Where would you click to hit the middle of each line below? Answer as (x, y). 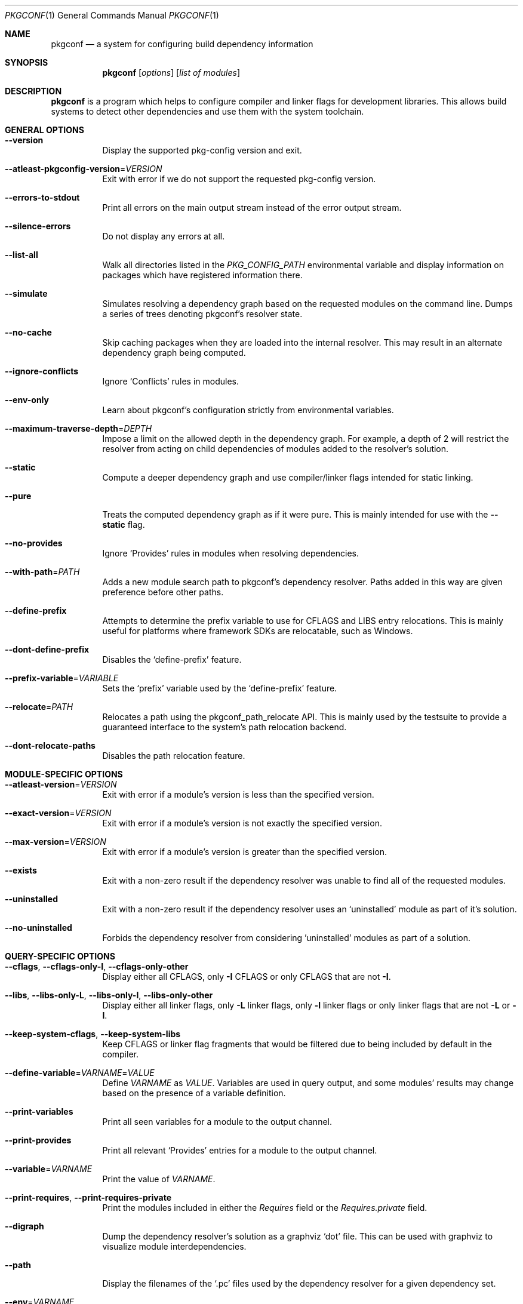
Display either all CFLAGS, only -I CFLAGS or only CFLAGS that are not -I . (247, 977)
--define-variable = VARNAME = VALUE (80, 1073)
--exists (21, 870)
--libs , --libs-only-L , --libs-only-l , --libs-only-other (109, 995)
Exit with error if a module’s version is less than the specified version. (238, 794)
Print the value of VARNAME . (159, 1179)
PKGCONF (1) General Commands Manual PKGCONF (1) (112, 15)
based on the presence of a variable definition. (194, 1093)
